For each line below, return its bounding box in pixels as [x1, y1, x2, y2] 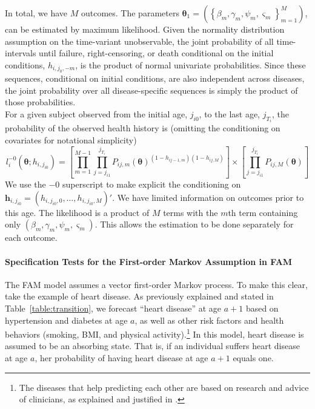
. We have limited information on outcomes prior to [112, 191, 304, 203]
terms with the [163, 206, 218, 218]
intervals [5, 47, 36, 59]
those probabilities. [5, 96, 76, 108]
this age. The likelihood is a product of [5, 206, 150, 218]
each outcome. [5, 231, 58, 244]
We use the [5, 178, 46, 191]
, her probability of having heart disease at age [35, 352, 208, 364]
